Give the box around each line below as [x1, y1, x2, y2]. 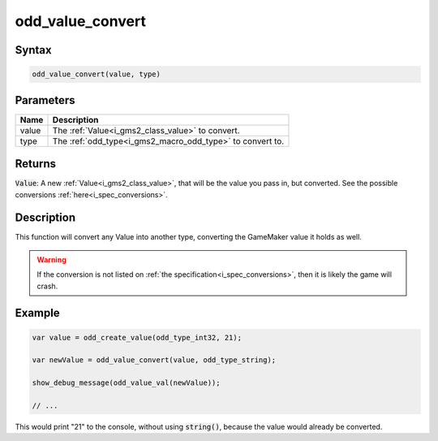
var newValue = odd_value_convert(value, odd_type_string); [32, 356, 277, 365]
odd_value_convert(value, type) [32, 70, 161, 79]
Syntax [15, 43, 52, 57]
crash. [36, 281, 58, 291]
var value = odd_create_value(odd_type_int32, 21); [32, 333, 243, 342]
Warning [36, 254, 67, 264]
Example [15, 306, 60, 320]
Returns [15, 157, 57, 171]
